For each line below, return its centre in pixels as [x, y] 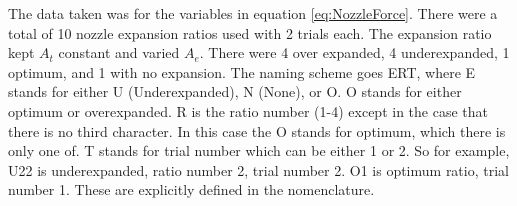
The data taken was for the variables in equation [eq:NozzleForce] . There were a [253, 13]
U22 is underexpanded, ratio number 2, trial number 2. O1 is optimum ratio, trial [258, 169]
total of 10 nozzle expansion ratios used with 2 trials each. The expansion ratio [250, 32]
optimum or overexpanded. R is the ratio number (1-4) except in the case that [248, 110]
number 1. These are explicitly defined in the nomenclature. [191, 189]
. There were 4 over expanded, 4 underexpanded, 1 [354, 52]
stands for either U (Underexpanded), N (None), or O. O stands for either [235, 91]
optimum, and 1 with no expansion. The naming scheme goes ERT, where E [242, 71]
